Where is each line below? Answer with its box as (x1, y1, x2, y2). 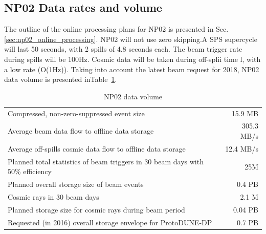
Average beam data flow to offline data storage (8, 125, 154, 136)
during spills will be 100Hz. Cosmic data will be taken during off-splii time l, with (4, 53, 261, 64)
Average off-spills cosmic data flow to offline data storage (8, 143, 186, 154)
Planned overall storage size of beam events (8, 179, 144, 189)
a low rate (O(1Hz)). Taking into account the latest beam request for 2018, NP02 (4, 63, 259, 74)
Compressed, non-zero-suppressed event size (8, 108, 145, 118)
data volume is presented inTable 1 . (4, 74, 117, 84)
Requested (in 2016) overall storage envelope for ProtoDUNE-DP (8, 217, 212, 227)
